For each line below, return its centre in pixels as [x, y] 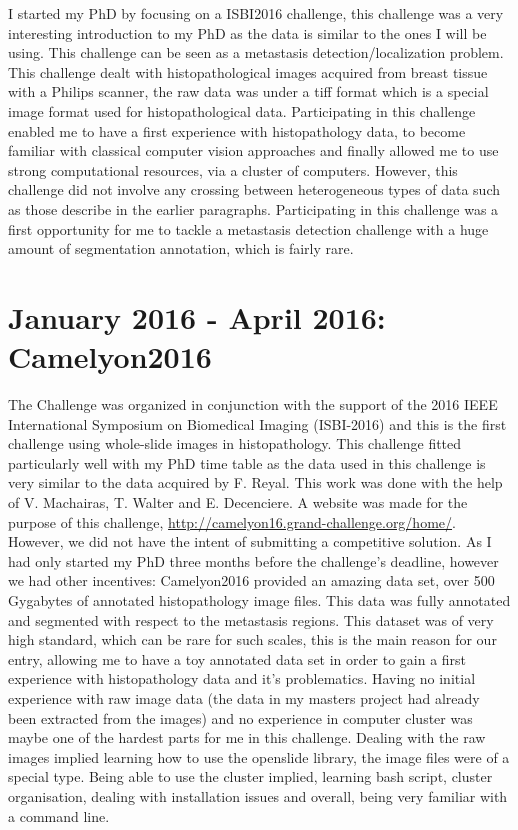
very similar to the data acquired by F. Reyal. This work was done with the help [255, 482]
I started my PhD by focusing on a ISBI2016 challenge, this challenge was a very [256, 13]
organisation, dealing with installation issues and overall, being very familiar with [258, 795]
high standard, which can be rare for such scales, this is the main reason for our [252, 639]
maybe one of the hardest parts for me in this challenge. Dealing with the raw [247, 737]
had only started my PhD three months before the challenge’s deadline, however [253, 560]
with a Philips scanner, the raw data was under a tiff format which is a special [248, 91]
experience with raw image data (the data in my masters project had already [244, 697]
